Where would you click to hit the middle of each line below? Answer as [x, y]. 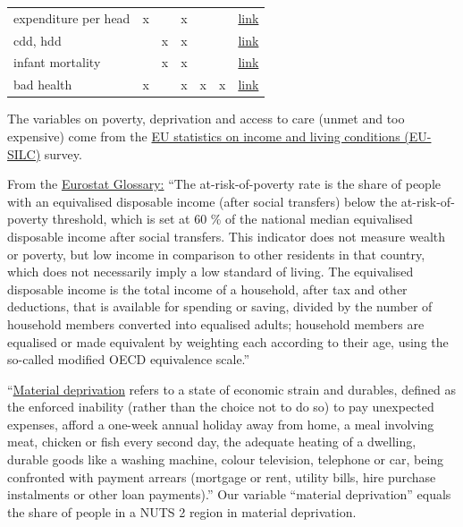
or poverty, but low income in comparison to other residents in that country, [216, 254]
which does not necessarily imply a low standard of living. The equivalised [210, 272]
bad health [43, 85]
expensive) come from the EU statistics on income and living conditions [204, 136]
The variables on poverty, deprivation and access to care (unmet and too [206, 119]
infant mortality [57, 62]
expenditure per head [72, 17]
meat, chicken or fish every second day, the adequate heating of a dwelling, [212, 442]
